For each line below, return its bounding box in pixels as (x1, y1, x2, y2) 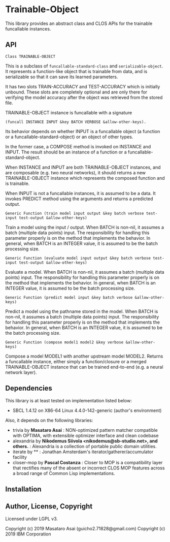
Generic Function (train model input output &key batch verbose (5, 211, 144, 216)
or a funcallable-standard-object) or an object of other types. (5, 134, 133, 140)
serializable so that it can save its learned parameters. (5, 74, 118, 80)
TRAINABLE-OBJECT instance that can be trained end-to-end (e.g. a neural (5, 364, 163, 370)
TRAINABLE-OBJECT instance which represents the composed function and (5, 175, 165, 181)
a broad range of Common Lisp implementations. (12, 470, 115, 476)
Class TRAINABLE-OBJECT (5, 54, 56, 59)
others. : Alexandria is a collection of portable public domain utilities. (12, 443, 157, 449)
